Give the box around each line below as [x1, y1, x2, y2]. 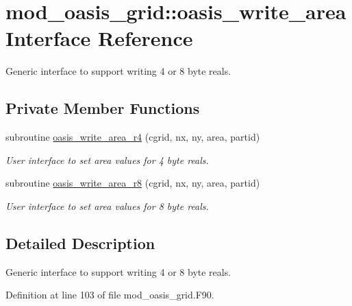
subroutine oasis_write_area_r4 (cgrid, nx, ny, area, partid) [5, 130, 260, 144]
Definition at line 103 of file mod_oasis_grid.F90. [5, 287, 214, 302]
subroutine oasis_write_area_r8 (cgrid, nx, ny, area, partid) [5, 176, 260, 190]
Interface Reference [5, 24, 193, 52]
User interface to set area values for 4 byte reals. [5, 152, 209, 167]
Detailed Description [5, 232, 155, 253]
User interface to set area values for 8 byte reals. [5, 198, 209, 213]
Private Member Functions [5, 97, 200, 119]
